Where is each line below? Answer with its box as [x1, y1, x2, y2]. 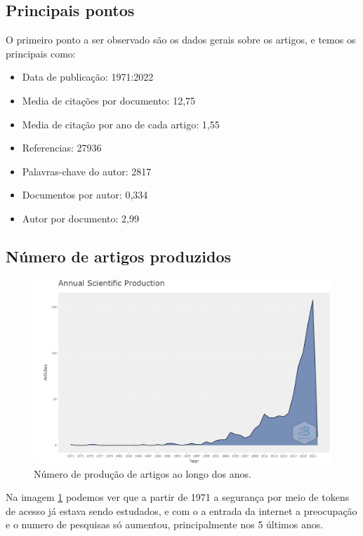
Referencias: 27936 [22, 140, 102, 155]
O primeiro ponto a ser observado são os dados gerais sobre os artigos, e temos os [6, 32, 356, 47]
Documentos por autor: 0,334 [22, 187, 148, 202]
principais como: [6, 46, 76, 60]
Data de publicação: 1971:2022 [22, 69, 154, 84]
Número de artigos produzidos [6, 245, 232, 267]
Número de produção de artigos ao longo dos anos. [34, 466, 251, 481]
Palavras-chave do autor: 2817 [22, 163, 152, 178]
